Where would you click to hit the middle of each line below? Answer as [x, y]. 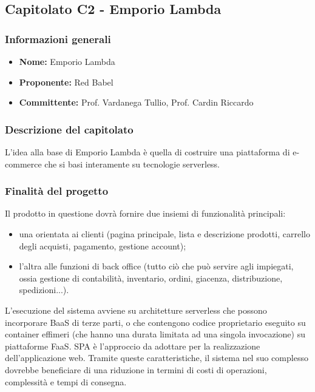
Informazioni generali [58, 39]
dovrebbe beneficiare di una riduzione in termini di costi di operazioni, [136, 369]
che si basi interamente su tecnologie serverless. [132, 164]
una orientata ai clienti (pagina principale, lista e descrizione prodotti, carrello [164, 234]
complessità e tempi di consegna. [66, 381]
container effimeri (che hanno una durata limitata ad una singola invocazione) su [155, 334]
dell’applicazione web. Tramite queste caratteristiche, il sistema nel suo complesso [157, 358]
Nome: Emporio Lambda [67, 61]
